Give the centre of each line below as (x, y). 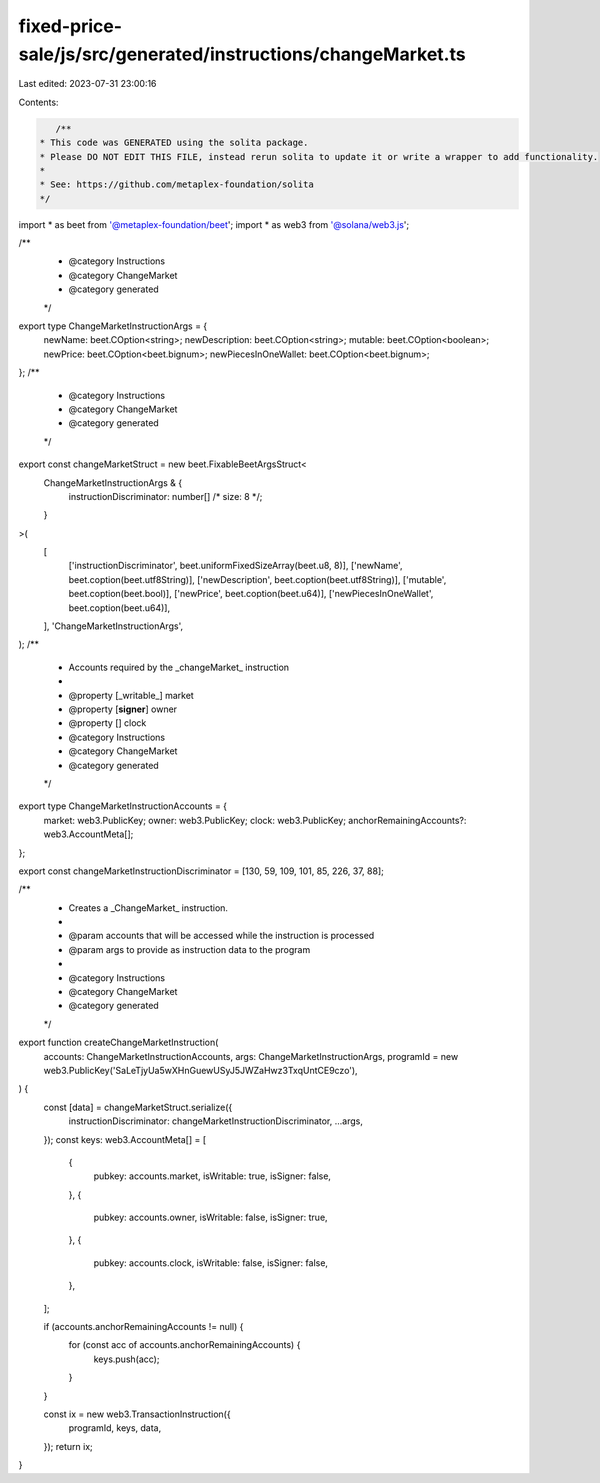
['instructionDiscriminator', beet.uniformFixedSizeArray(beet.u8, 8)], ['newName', (236, 566)
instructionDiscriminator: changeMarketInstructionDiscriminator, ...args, (216, 1121)
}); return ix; (68, 1446)
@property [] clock (107, 723)
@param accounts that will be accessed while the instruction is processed (221, 936)
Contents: (38, 102)
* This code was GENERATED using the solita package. (174, 143)
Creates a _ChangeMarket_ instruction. (148, 907)
